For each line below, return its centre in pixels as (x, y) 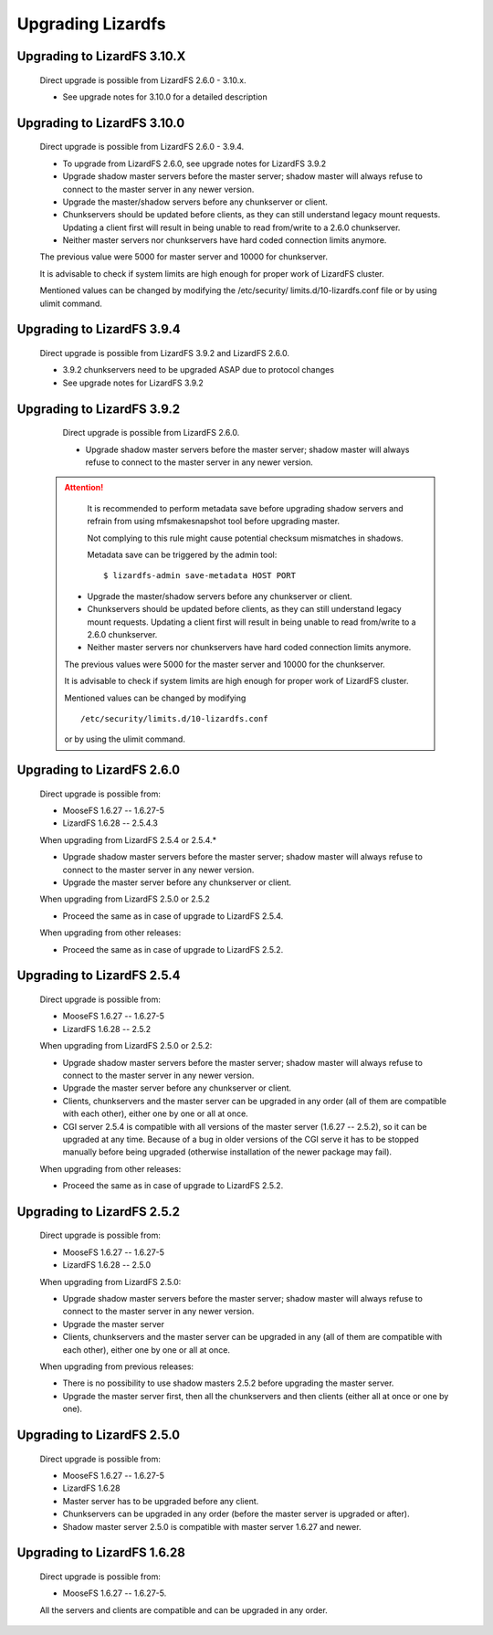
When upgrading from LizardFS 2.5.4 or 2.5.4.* (128, 839)
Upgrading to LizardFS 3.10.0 (101, 123)
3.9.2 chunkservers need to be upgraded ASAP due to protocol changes (199, 370)
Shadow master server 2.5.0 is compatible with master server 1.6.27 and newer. (212, 1526)
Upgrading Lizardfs (91, 24)
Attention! (84, 488)
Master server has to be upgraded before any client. (161, 1501)
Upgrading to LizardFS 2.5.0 (99, 1435)
